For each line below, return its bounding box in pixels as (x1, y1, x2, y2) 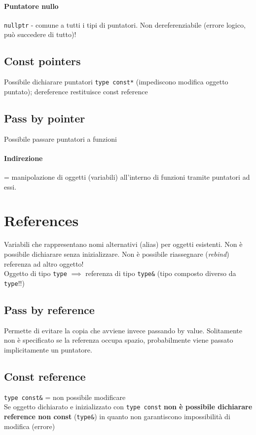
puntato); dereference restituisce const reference (4, 86, 148, 96)
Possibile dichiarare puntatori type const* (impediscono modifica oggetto (4, 77, 228, 87)
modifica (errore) (4, 421, 55, 431)
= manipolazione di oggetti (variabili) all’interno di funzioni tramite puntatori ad (4, 172, 250, 182)
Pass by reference (4, 302, 95, 317)
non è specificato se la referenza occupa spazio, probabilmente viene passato (4, 335, 233, 345)
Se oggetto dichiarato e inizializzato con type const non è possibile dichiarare (4, 401, 253, 412)
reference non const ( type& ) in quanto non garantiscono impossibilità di (4, 411, 230, 421)
